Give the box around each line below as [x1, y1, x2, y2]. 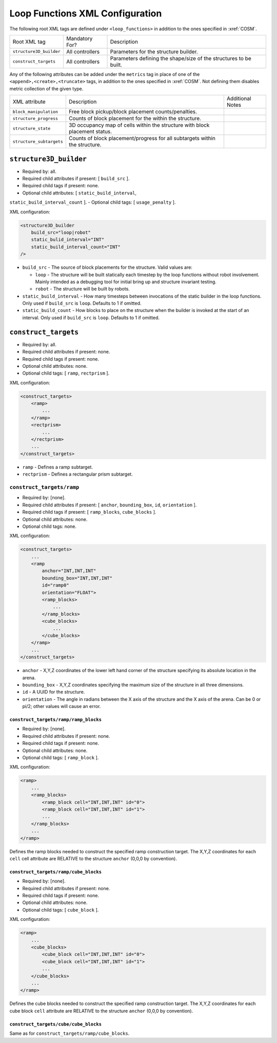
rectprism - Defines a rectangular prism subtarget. [22, 471, 133, 477]
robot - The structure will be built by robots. [35, 286, 130, 292]
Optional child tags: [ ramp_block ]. [22, 755, 99, 761]
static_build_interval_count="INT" [31, 244, 121, 250]
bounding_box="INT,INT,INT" [42, 575, 113, 581]
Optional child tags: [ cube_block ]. [22, 907, 99, 913]
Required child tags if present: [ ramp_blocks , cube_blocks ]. [22, 509, 156, 515]
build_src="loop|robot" [31, 229, 91, 235]
